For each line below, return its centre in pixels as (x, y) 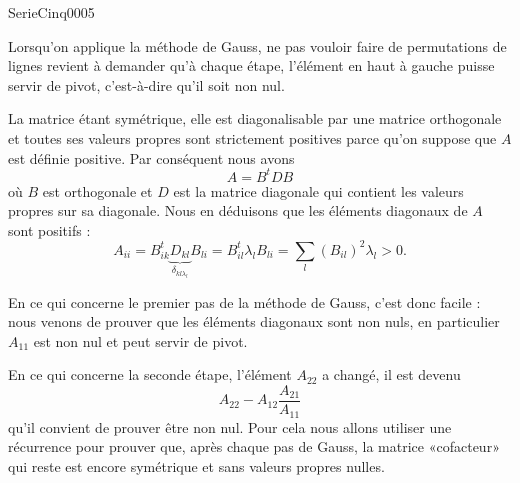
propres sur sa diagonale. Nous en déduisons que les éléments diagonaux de (238, 210)
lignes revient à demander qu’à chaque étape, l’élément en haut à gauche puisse (251, 65)
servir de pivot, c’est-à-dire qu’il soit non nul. (146, 84)
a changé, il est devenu (391, 374)
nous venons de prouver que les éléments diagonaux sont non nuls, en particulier (254, 321)
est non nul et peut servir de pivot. (140, 340)
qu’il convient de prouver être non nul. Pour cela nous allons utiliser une (230, 426)
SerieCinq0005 (51, 12)
